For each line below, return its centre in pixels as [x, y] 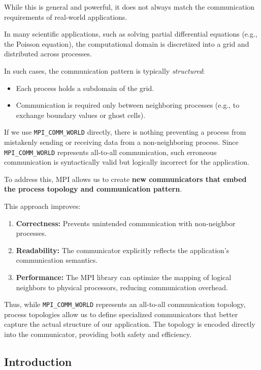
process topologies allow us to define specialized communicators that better [121, 314]
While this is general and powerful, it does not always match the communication [129, 7]
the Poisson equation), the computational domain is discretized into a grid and [127, 43]
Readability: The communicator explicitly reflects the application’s [123, 250]
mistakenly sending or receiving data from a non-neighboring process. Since [121, 142]
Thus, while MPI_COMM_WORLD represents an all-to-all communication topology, [125, 304]
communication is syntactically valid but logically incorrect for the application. [127, 162]
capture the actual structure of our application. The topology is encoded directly [130, 324]
